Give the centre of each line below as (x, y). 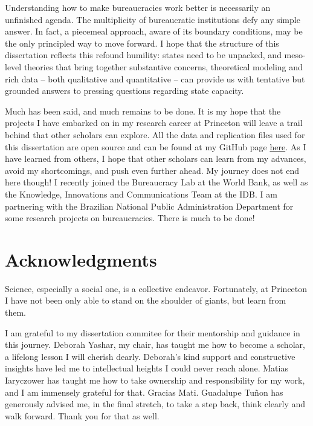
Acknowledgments (81, 259)
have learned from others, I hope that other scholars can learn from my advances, (156, 158)
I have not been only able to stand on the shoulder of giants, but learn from (146, 300)
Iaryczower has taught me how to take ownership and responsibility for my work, (155, 380)
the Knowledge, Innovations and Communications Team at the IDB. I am (141, 194)
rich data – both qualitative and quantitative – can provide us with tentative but (155, 78)
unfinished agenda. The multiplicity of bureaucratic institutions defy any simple (153, 19)
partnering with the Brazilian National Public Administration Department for (149, 206)
